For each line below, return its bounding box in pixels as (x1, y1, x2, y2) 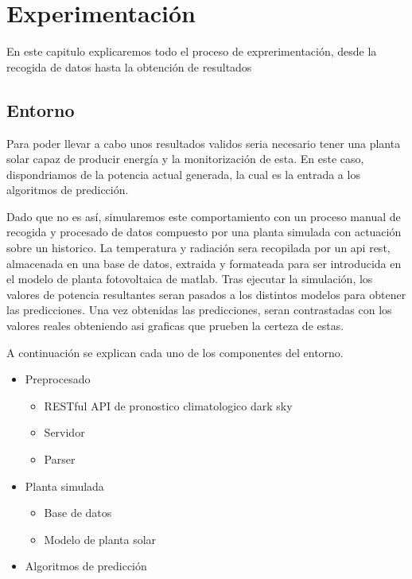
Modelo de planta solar (44, 530, 157, 547)
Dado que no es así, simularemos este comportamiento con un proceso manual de (6, 208, 401, 224)
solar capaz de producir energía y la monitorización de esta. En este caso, (6, 150, 364, 167)
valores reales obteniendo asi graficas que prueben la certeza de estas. (6, 317, 344, 334)
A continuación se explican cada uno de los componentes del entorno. (6, 344, 344, 360)
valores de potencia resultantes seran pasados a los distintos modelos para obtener (6, 286, 406, 302)
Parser (44, 451, 76, 468)
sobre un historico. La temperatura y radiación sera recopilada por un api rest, (6, 239, 391, 256)
